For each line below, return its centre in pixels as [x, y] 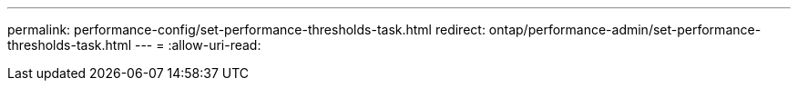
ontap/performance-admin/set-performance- [625, 29]
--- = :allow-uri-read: [198, 45]
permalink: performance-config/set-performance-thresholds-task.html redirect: [246, 29]
